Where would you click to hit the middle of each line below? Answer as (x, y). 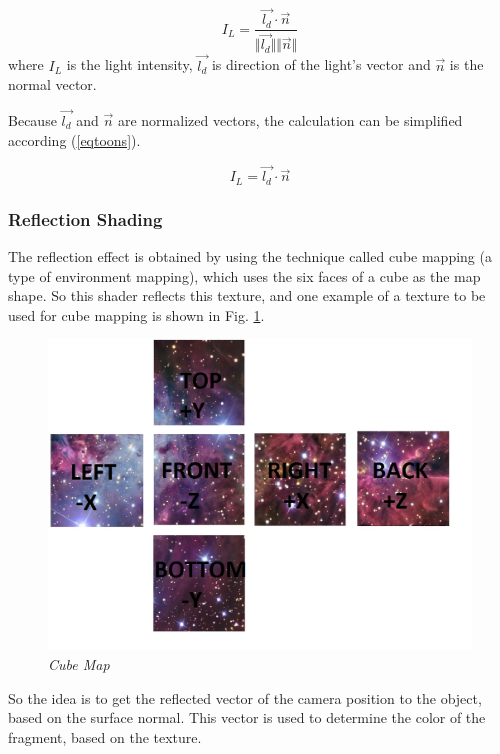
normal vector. (52, 84)
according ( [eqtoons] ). (74, 139)
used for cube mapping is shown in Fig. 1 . (136, 314)
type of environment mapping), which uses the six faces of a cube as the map (244, 275)
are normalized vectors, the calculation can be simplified (290, 119)
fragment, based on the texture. (105, 736)
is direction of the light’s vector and (321, 64)
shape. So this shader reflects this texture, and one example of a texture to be (247, 295)
